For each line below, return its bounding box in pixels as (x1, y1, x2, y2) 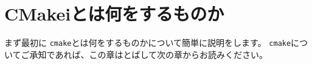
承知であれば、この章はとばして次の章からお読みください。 (29, 48, 268, 60)
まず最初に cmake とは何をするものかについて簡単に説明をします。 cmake (4, 36, 291, 49)
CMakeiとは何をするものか (4, 1, 224, 26)
